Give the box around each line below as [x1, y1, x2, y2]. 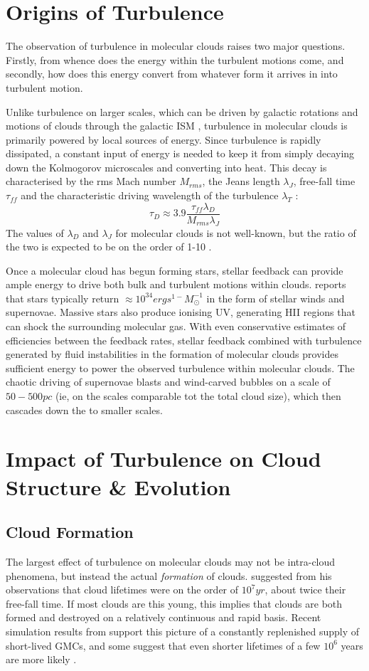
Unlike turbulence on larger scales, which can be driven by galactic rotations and [6, 104, 358, 119]
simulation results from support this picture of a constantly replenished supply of [6, 623, 360, 638]
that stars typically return [6, 290, 119, 305]
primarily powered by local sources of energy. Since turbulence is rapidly [6, 132, 321, 147]
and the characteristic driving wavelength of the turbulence [21, 188, 279, 203]
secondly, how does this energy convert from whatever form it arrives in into [6, 66, 338, 81]
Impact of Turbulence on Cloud [6, 444, 321, 473]
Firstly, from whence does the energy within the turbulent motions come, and [6, 52, 344, 67]
